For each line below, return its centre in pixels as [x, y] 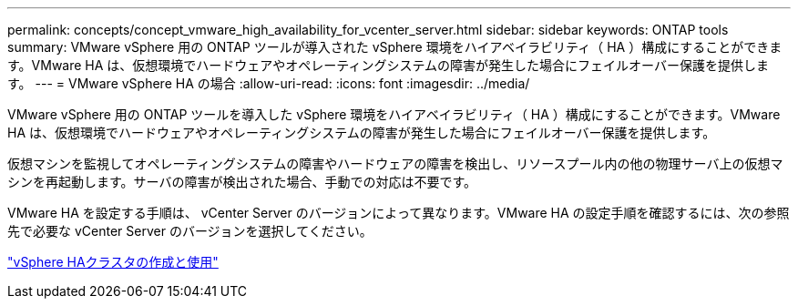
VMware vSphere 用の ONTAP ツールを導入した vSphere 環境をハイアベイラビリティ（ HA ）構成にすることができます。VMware [394, 114]
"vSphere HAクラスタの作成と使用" [113, 262]
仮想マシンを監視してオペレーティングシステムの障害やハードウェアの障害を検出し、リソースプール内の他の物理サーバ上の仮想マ [395, 163]
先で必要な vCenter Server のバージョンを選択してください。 [190, 231]
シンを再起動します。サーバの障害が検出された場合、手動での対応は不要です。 [242, 182]
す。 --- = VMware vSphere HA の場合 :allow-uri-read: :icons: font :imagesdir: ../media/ [269, 83]
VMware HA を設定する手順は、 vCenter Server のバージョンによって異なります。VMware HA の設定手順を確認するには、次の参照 [399, 213]
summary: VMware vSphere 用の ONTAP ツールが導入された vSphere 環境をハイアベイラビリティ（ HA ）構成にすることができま [395, 47]
